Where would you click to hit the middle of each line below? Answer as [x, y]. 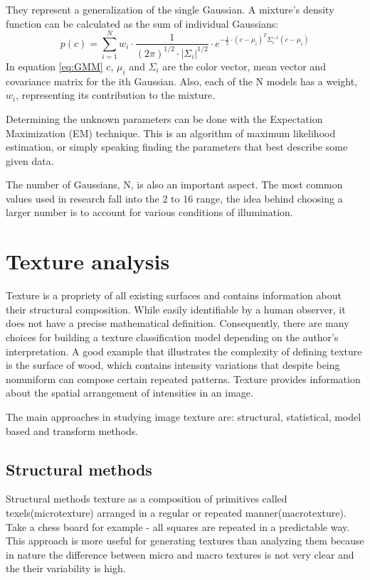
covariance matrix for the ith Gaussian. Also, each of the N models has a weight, [182, 81]
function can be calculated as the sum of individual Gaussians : [142, 23]
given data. [30, 160]
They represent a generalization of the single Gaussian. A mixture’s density [170, 9]
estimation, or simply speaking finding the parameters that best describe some [177, 147]
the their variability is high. [66, 568]
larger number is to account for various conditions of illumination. [149, 212]
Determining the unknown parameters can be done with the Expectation [164, 118]
